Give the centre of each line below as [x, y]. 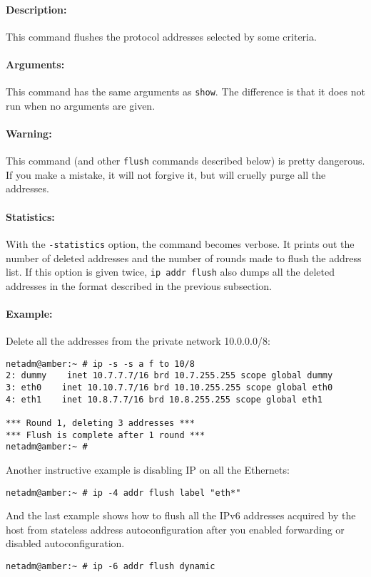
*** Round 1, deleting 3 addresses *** [100, 423]
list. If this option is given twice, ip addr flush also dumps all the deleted [170, 272]
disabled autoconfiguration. [65, 543]
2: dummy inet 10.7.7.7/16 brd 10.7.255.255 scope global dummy [169, 376]
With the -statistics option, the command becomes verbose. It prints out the [180, 243]
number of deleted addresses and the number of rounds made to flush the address [184, 258]
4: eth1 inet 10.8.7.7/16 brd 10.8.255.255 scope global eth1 [164, 399]
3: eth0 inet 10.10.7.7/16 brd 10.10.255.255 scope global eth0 [169, 388]
